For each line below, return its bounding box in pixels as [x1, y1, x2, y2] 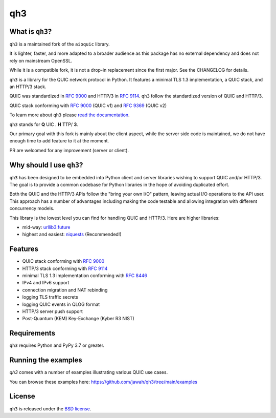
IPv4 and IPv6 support [22, 280, 70, 286]
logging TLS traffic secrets [22, 294, 79, 300]
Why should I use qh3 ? [9, 160, 83, 169]
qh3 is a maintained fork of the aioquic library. [9, 41, 110, 47]
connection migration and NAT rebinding [22, 287, 108, 293]
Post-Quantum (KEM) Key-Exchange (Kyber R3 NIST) [22, 316, 135, 322]
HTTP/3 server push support [22, 308, 83, 315]
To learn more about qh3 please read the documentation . [9, 112, 130, 118]
